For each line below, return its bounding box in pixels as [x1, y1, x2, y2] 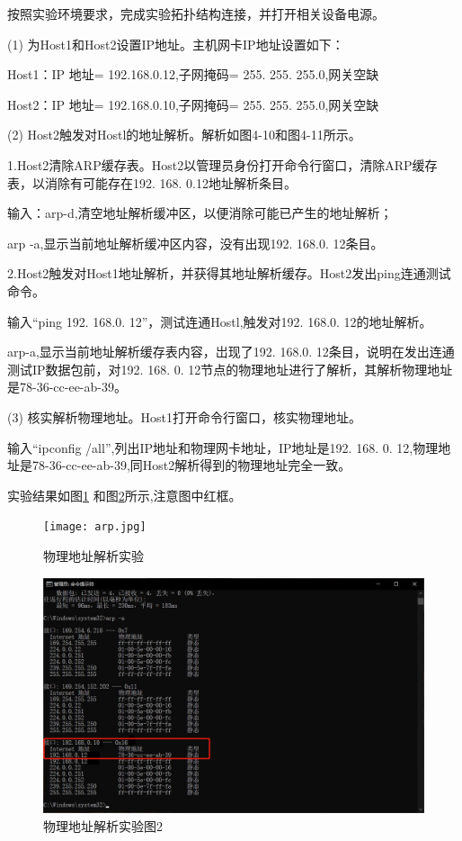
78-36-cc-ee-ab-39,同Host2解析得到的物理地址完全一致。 [31, 456, 351, 475]
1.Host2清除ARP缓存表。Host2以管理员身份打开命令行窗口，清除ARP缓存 [7, 155, 438, 174]
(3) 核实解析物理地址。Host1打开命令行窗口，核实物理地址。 [7, 407, 362, 426]
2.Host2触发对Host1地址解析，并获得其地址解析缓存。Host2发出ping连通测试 [7, 264, 451, 283]
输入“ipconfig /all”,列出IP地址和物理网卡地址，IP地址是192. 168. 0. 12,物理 [7, 438, 439, 457]
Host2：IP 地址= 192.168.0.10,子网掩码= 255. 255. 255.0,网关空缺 [7, 95, 379, 113]
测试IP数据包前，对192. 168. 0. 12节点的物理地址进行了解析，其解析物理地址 [7, 359, 453, 378]
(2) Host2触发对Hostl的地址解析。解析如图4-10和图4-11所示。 [7, 125, 361, 144]
